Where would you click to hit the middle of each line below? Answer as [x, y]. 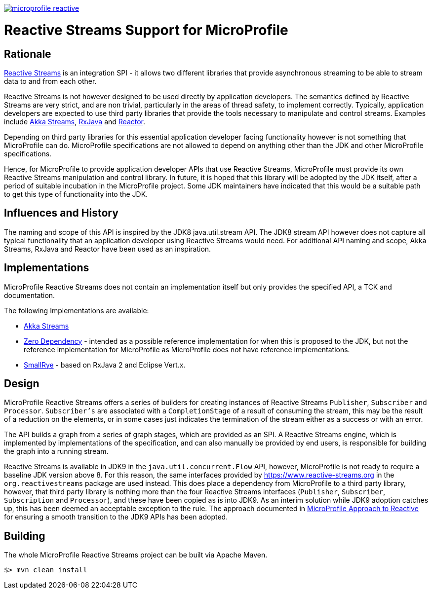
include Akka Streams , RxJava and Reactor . [75, 121]
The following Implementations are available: [77, 310]
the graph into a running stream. [56, 451]
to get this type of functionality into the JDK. [76, 194]
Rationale [28, 54]
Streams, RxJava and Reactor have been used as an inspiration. [108, 249]
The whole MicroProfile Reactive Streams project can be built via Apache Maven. [136, 555]
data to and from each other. [50, 81]
